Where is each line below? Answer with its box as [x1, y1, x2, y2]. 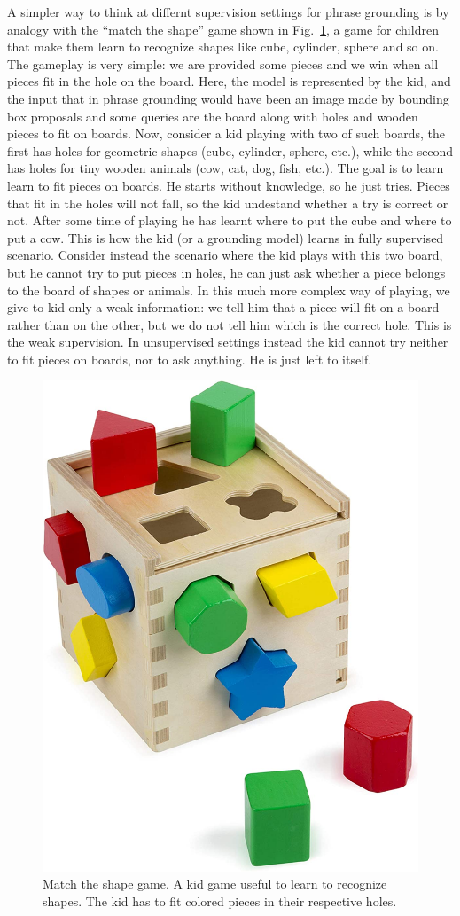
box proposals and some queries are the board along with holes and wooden [7, 106, 418, 125]
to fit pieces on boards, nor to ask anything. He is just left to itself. [7, 349, 372, 368]
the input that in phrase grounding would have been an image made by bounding [7, 89, 449, 107]
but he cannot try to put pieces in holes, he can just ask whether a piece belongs [7, 262, 446, 281]
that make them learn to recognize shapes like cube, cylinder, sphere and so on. [7, 37, 439, 56]
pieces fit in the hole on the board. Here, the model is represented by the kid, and [7, 72, 451, 90]
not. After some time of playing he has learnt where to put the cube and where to [7, 211, 452, 230]
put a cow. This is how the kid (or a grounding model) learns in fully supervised [7, 228, 444, 247]
